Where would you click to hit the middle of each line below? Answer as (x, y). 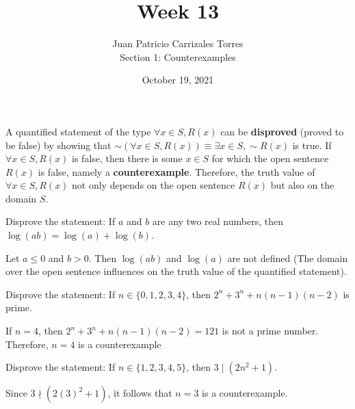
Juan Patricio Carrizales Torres (178, 43)
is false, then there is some (127, 158)
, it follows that (140, 393)
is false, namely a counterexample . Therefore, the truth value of (176, 171)
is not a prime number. (270, 331)
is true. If (312, 145)
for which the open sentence (270, 158)
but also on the (302, 185)
